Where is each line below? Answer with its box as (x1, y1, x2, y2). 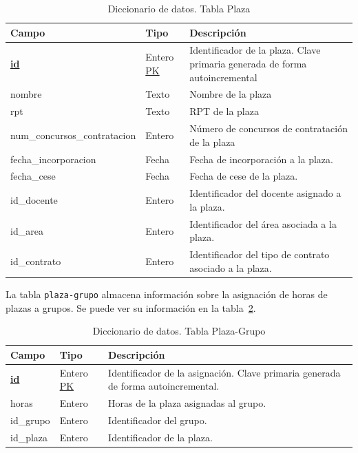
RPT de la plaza (189, 104, 259, 118)
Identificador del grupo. (108, 412, 207, 427)
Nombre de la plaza (189, 87, 272, 101)
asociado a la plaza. (189, 260, 272, 275)
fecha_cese (10, 169, 56, 183)
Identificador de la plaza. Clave (189, 43, 321, 57)
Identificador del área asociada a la (189, 216, 337, 231)
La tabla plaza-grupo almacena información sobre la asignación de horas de (6, 286, 328, 301)
